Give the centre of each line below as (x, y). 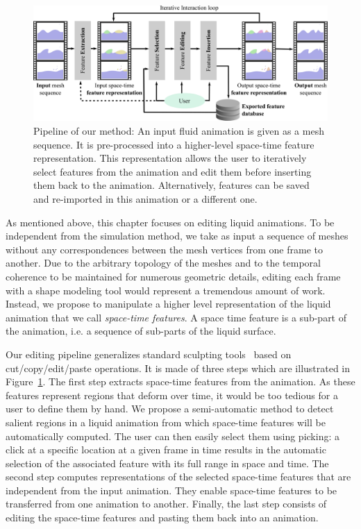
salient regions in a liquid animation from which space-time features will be (166, 422)
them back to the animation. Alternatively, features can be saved (171, 185)
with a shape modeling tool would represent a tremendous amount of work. (166, 290)
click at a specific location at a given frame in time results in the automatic (166, 450)
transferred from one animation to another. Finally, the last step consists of (166, 504)
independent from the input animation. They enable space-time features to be (171, 490)
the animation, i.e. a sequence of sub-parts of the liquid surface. (141, 331)
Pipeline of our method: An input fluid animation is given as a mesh (179, 131)
